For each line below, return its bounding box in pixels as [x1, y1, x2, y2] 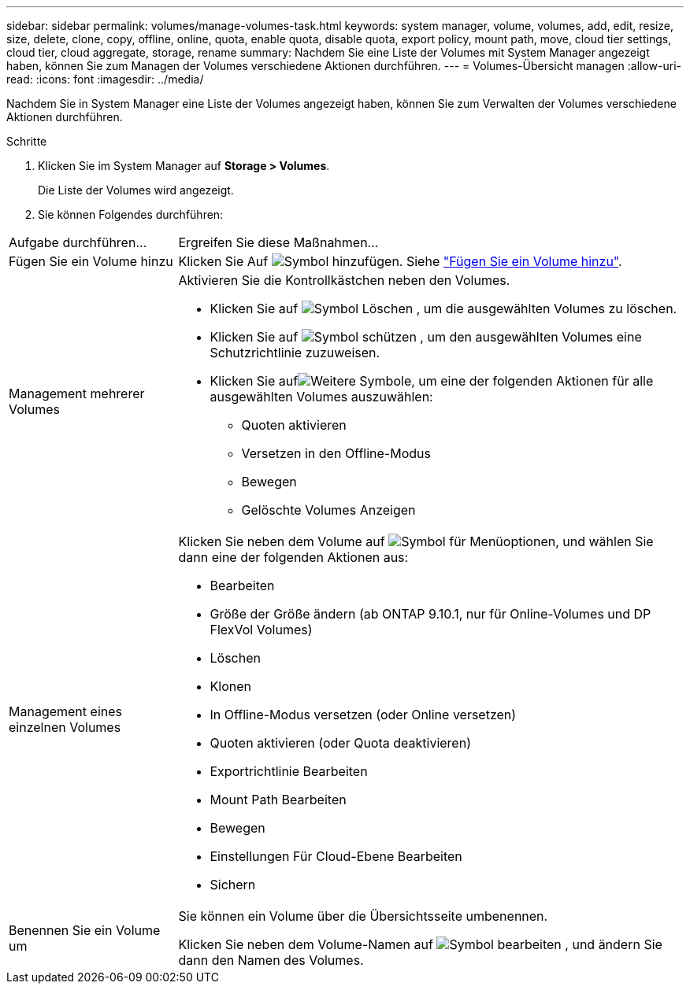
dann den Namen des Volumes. [178, 952, 364, 968]
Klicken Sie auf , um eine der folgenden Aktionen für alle [210, 373, 654, 389]
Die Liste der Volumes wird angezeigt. [38, 183, 234, 197]
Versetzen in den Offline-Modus [241, 445, 431, 461]
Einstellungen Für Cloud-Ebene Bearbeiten [210, 848, 462, 864]
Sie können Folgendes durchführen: [38, 208, 224, 221]
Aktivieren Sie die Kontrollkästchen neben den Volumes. [178, 272, 510, 288]
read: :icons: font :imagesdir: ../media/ [6, 72, 204, 86]
